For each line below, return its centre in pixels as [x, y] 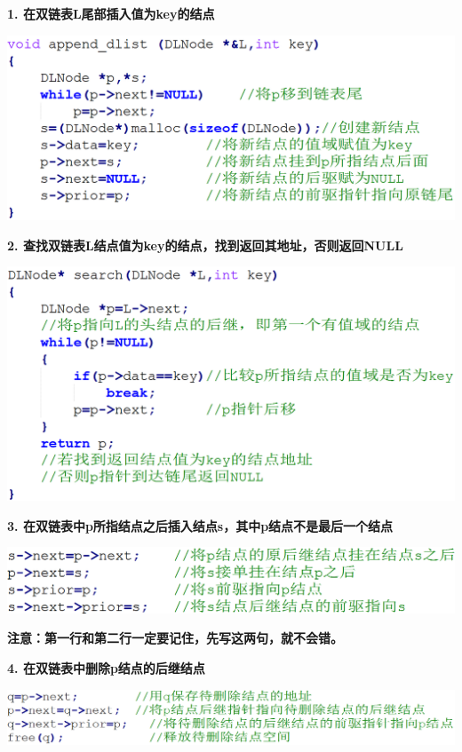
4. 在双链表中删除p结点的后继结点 [106, 667]
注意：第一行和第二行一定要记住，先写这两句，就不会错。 [175, 638]
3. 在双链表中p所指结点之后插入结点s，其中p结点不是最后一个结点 [200, 525]
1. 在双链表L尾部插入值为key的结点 [111, 13]
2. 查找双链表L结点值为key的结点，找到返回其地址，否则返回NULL [205, 245]
